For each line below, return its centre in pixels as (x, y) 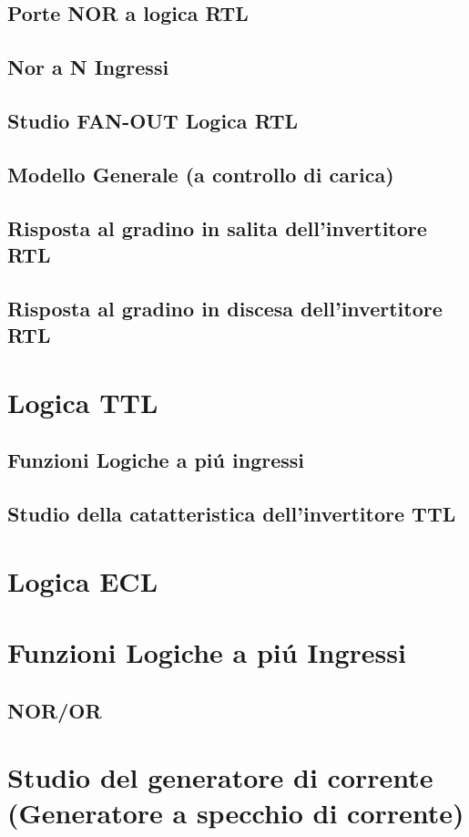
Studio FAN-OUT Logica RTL (153, 120)
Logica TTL (83, 402)
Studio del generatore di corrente (220, 777)
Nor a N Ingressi (88, 67)
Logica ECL (83, 580)
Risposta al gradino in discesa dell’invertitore (225, 308)
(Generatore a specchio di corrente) (236, 813)
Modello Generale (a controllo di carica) (201, 174)
